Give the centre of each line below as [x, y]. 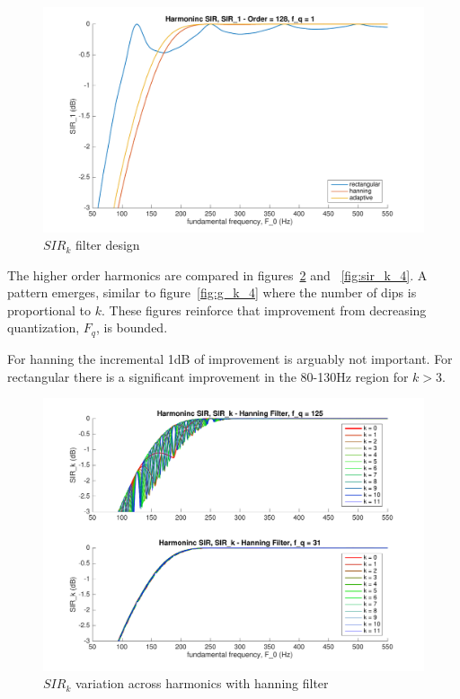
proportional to [49, 310]
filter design [107, 245]
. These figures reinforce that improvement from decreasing [264, 310]
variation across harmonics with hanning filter [202, 683]
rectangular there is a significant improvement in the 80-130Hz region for [208, 376]
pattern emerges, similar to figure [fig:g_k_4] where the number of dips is [212, 292]
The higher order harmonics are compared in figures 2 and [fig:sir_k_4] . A [217, 274]
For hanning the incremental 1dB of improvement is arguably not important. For [230, 358]
